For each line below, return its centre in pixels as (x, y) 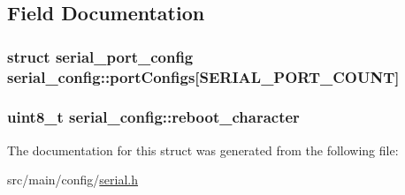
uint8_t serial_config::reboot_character (153, 117)
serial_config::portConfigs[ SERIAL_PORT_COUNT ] (203, 76)
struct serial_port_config (100, 56)
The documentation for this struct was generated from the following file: (203, 150)
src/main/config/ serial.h (73, 180)
